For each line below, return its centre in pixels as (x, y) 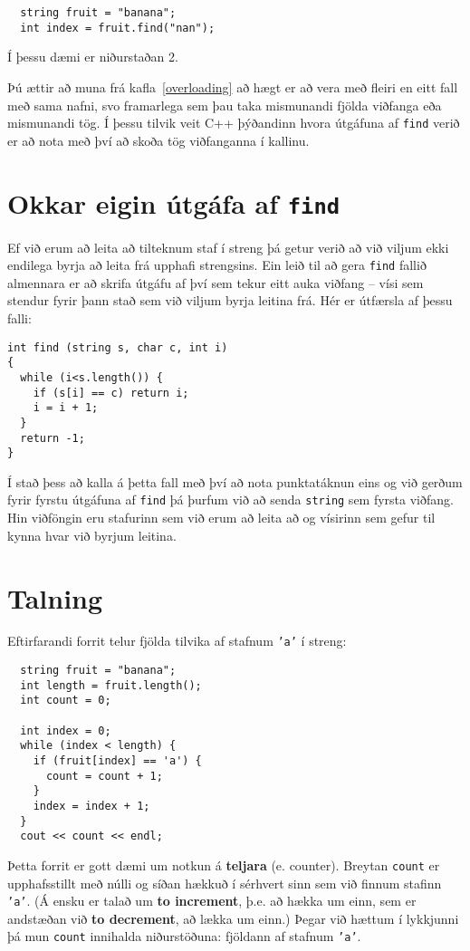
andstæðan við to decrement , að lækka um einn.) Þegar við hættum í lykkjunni (233, 918)
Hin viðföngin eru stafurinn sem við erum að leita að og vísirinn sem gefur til (221, 518)
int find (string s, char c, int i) (118, 347)
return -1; (53, 438)
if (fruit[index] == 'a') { (117, 761)
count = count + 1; (104, 776)
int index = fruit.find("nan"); (118, 28)
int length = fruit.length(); (111, 685)
